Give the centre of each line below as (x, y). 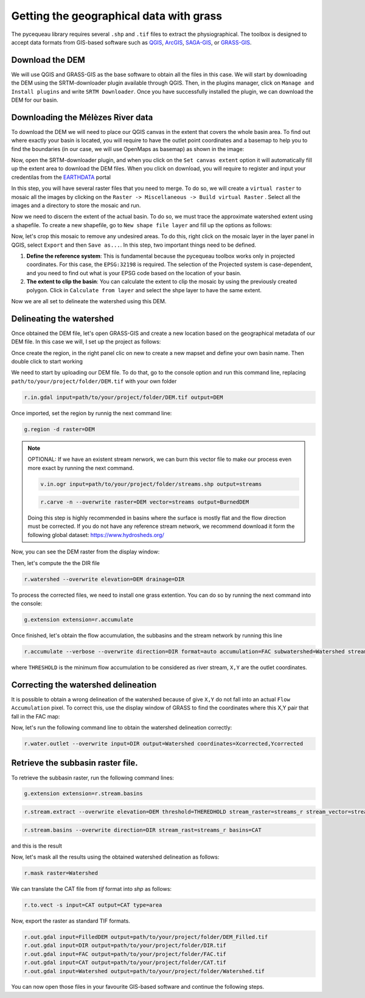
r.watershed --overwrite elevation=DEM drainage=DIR (104, 579)
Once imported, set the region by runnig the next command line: (92, 413)
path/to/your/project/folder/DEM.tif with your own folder (94, 381)
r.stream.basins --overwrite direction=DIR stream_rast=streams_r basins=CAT (143, 830)
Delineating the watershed (63, 319)
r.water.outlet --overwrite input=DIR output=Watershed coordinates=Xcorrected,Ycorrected (164, 744)
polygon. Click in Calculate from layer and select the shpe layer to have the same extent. (144, 290)
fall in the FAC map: (36, 716)
